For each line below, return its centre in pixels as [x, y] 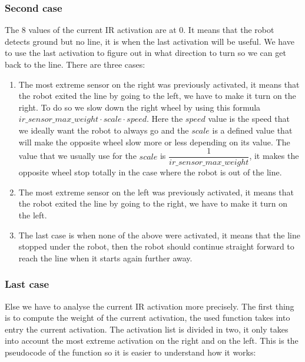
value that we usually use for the [77, 156]
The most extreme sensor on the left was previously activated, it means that [156, 192]
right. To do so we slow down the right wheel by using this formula [140, 107]
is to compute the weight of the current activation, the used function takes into [147, 318]
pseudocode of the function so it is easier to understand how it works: [130, 352]
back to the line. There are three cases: [75, 64]
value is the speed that [249, 119]
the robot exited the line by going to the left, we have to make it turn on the [157, 96]
